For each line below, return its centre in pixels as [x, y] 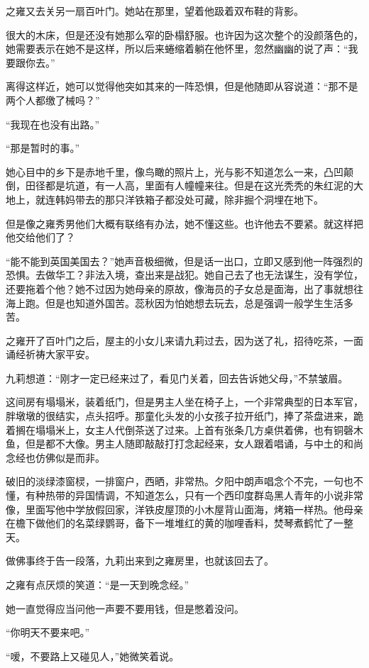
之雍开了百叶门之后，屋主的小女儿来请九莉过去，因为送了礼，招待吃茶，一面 [184, 340]
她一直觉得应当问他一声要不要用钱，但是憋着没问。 [125, 608]
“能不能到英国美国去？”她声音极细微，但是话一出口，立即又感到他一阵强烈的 [184, 261]
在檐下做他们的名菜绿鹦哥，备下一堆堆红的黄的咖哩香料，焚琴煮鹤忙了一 [175, 523]
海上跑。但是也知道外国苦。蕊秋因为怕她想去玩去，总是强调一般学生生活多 [180, 302]
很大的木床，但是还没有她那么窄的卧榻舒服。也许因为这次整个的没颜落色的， [184, 34]
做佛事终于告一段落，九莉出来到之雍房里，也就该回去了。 [140, 561]
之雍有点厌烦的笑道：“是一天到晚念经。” [98, 584]
